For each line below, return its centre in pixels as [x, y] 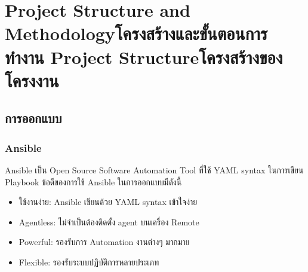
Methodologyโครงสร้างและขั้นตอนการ [136, 33]
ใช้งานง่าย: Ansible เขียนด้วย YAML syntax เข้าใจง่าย [108, 202]
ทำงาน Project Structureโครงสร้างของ [144, 56]
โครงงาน [32, 80]
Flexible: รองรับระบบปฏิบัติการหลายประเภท [89, 262]
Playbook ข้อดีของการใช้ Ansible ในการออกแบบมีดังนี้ [93, 181]
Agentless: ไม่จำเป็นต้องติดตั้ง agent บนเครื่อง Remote [109, 221]
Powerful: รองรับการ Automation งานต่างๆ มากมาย [104, 242]
